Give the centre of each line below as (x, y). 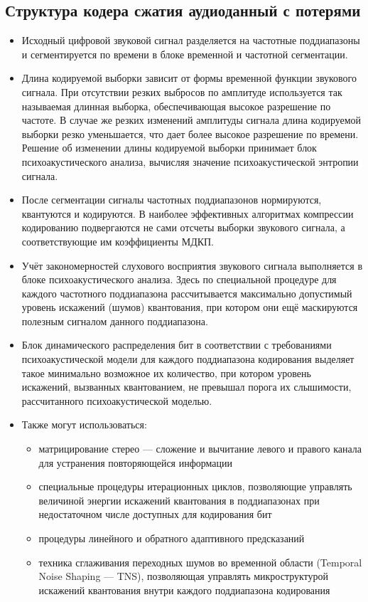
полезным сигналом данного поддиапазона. (115, 321)
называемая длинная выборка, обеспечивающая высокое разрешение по (176, 106)
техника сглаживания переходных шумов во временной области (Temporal (200, 562)
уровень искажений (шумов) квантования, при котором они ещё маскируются (190, 307)
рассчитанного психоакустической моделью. (117, 400)
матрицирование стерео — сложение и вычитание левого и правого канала (200, 449)
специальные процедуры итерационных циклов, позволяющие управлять (195, 486)
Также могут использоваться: (84, 424)
